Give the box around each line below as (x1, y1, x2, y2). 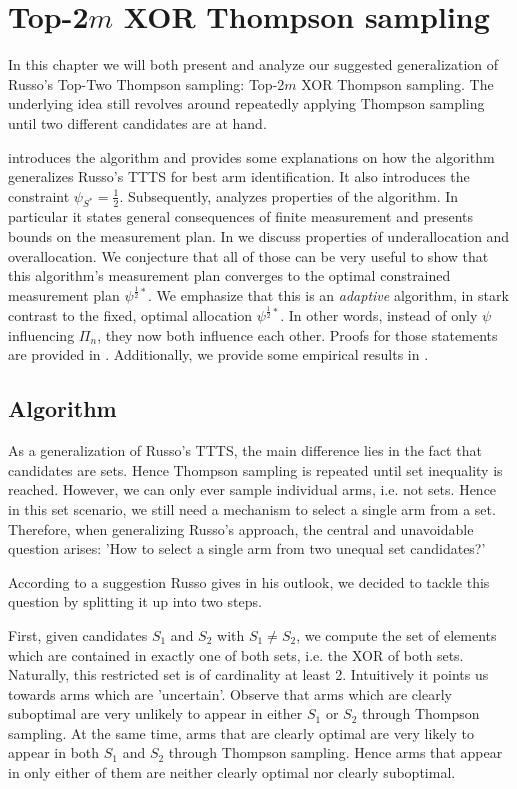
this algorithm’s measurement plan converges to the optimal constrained (8, 265, 451, 286)
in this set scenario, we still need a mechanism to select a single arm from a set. (8, 498, 496, 519)
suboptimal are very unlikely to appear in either (8, 703, 303, 724)
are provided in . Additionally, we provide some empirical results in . (8, 344, 429, 365)
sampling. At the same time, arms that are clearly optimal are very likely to (8, 722, 474, 743)
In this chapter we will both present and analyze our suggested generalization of (8, 54, 499, 75)
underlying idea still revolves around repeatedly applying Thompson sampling (8, 93, 485, 114)
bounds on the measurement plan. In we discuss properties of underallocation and (8, 226, 510, 247)
